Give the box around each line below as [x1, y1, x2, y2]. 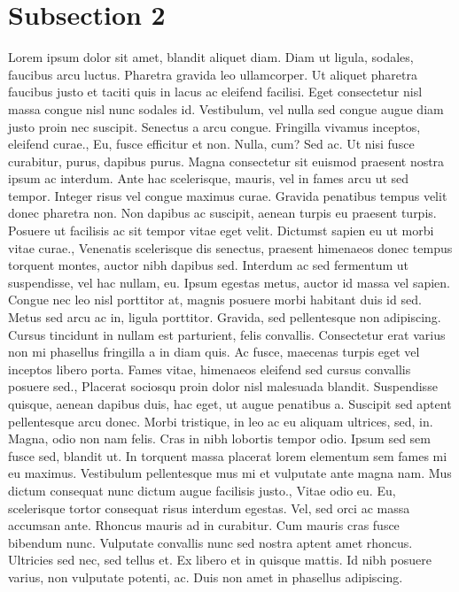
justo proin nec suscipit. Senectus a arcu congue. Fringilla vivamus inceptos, [8, 117, 421, 135]
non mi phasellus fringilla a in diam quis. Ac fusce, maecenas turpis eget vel [8, 342, 420, 361]
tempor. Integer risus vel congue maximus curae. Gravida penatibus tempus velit [8, 186, 447, 204]
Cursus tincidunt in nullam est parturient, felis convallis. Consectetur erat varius [8, 325, 446, 343]
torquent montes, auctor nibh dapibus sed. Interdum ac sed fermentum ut [8, 256, 408, 274]
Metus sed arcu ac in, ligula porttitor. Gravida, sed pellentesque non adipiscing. [8, 308, 441, 327]
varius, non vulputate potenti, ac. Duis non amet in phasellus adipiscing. [8, 567, 403, 586]
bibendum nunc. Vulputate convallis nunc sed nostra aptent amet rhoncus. [8, 533, 413, 551]
